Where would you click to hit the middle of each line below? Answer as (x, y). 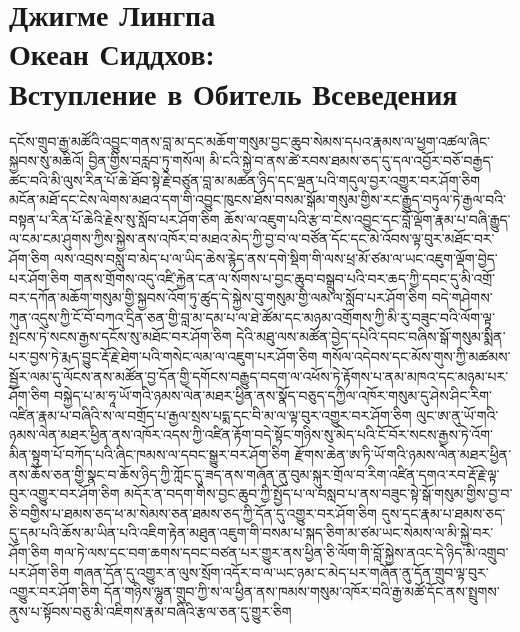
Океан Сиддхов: (112, 53)
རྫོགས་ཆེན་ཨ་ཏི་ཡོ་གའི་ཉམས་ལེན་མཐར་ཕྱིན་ (403, 454)
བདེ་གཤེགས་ (462, 297)
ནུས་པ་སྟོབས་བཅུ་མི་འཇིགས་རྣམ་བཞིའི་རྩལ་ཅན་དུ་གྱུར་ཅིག (150, 610)
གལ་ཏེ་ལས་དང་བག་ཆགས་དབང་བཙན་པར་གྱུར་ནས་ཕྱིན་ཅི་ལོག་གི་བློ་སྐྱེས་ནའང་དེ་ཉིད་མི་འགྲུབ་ (281, 551)
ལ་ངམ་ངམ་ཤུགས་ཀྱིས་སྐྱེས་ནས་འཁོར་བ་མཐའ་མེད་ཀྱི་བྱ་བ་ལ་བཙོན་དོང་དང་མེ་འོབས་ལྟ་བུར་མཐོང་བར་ (252, 238)
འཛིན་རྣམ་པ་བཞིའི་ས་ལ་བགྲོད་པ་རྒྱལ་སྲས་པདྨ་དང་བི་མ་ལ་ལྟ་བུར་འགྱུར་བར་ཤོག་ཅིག (210, 414)
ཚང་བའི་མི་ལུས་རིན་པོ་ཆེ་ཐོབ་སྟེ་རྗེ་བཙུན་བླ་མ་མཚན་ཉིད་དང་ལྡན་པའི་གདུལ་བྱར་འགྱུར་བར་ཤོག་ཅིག (245, 179)
